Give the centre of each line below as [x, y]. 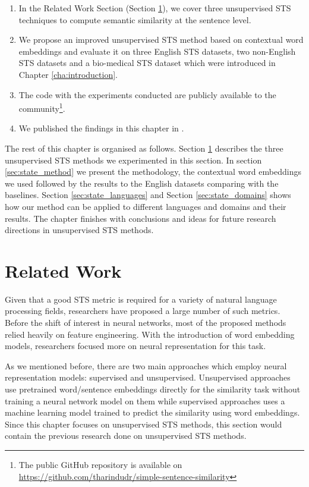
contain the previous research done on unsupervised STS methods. [126, 436]
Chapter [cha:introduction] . [68, 74]
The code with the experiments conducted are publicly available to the [147, 94]
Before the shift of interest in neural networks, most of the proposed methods [146, 323]
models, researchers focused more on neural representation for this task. [135, 346]
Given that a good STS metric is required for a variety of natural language [141, 299]
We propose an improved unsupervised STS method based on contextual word [161, 40]
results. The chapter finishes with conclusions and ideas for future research [141, 218]
